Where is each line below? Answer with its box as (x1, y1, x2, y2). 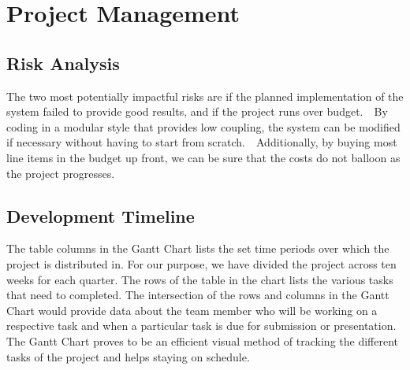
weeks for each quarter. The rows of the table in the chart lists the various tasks (6, 271, 393, 287)
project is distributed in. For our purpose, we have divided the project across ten (6, 255, 397, 272)
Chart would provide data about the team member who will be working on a (6, 302, 378, 318)
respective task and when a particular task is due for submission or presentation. (6, 317, 397, 334)
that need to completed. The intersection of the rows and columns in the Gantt (6, 287, 389, 303)
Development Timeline (6, 203, 195, 228)
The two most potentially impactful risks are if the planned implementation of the (6, 87, 404, 104)
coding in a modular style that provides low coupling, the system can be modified (6, 118, 401, 135)
